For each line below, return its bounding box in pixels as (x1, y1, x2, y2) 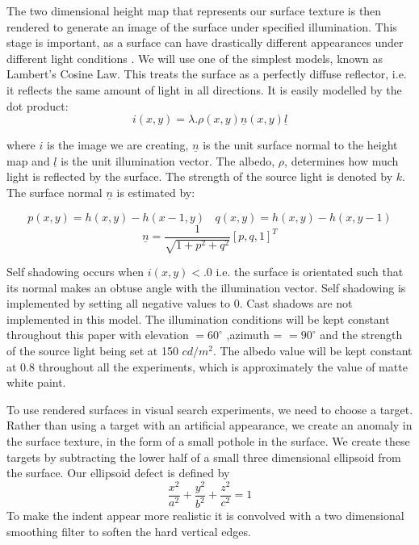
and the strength (320, 326, 403, 343)
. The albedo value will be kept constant (212, 342, 413, 358)
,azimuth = (226, 326, 283, 343)
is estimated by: (116, 183, 195, 200)
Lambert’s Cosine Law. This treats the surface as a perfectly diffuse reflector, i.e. (6, 65, 407, 82)
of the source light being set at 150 (6, 342, 178, 358)
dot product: (6, 97, 69, 114)
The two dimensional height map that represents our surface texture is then (6, 2, 382, 19)
